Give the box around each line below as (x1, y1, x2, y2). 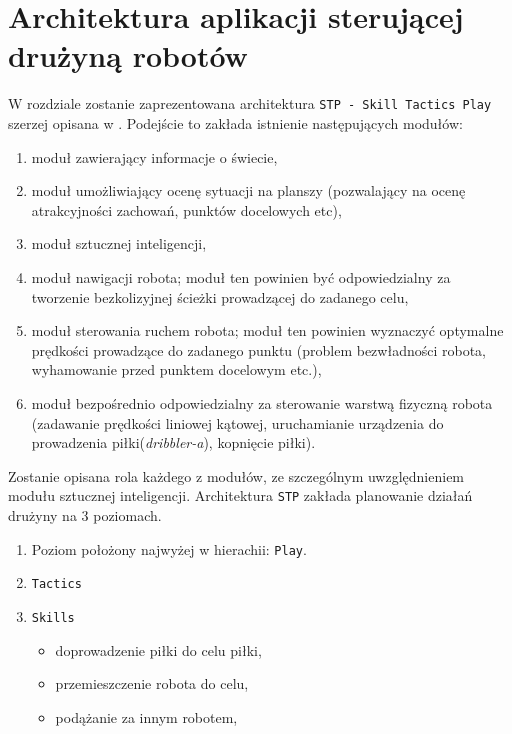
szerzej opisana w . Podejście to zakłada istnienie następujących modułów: (8, 112, 463, 133)
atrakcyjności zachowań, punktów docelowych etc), (31, 199, 342, 220)
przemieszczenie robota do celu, (55, 673, 249, 694)
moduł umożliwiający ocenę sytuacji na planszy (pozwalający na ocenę (31, 180, 466, 201)
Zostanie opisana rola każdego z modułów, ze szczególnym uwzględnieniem (8, 465, 465, 486)
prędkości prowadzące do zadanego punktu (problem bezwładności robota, (31, 339, 486, 360)
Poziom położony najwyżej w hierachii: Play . (31, 538, 307, 559)
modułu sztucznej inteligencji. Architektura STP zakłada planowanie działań (8, 485, 473, 506)
